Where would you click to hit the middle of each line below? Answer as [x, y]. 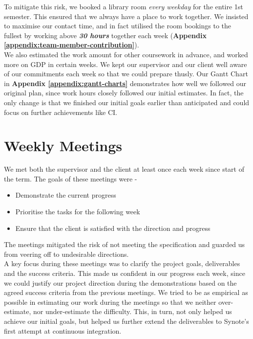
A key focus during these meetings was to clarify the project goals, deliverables [122, 263]
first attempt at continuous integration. [63, 330]
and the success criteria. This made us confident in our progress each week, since [125, 273]
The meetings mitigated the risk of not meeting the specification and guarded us [125, 244]
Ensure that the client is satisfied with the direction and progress [113, 228]
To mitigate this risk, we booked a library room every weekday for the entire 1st [124, 6]
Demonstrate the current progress [66, 195]
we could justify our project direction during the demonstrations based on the [120, 282]
